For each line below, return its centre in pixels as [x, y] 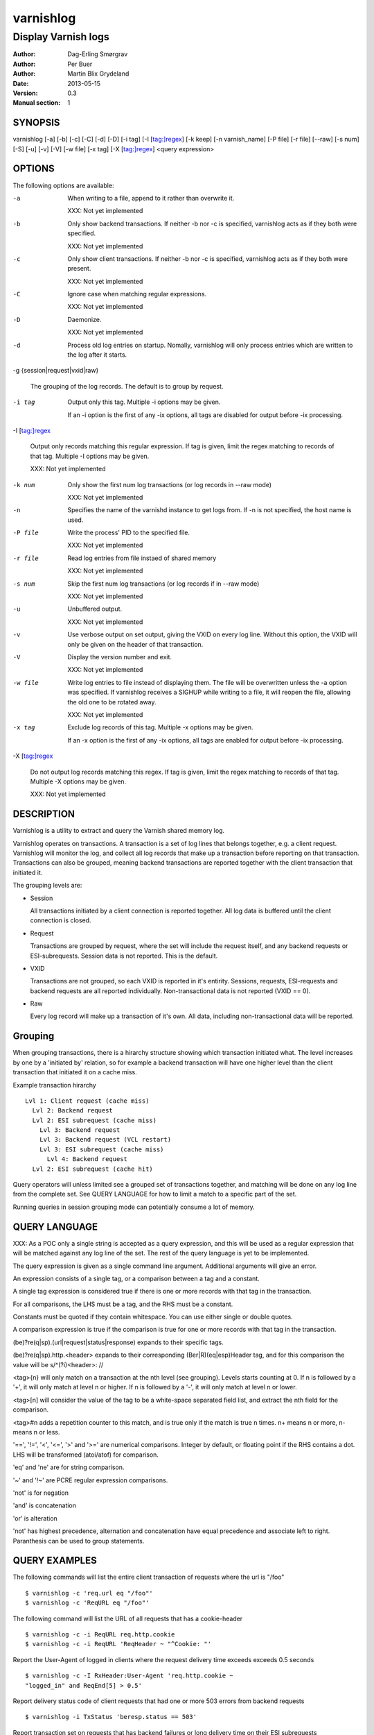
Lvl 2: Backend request [73, 1111]
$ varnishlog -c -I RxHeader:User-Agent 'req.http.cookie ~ [129, 1676]
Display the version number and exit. [120, 657]
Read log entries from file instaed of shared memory [142, 558]
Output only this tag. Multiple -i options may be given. [144, 402]
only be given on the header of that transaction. [135, 644]
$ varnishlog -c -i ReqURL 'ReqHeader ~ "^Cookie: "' [118, 1644]
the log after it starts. [97, 355]
